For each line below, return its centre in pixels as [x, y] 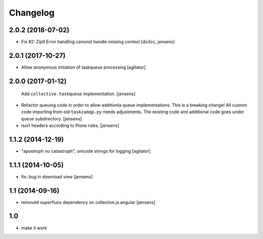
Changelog [32, 13]
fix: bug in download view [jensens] [57, 177]
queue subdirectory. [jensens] [52, 119]
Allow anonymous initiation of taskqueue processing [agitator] [84, 67]
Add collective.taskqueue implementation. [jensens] [78, 94]
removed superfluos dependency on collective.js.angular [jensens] [88, 202]
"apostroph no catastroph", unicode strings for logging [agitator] [86, 151]
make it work [34, 228]
